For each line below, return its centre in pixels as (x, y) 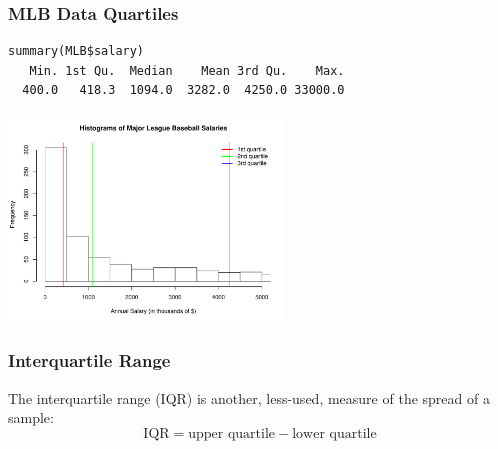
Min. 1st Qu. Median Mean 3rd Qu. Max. (187, 70)
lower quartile (334, 433)
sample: (31, 417)
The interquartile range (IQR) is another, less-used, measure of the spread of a (249, 397)
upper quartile (232, 433)
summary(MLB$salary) (76, 51)
